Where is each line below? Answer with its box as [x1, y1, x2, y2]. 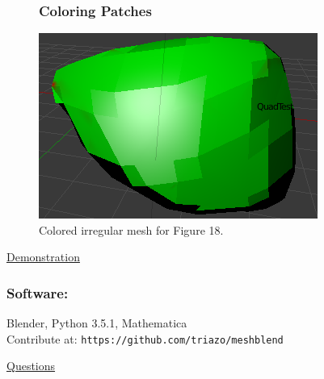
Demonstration [6, 248, 80, 265]
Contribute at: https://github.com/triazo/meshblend [6, 330, 284, 347]
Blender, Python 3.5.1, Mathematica [6, 314, 187, 331]
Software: [6, 282, 69, 302]
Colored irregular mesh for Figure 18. [39, 221, 224, 238]
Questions [6, 357, 56, 374]
